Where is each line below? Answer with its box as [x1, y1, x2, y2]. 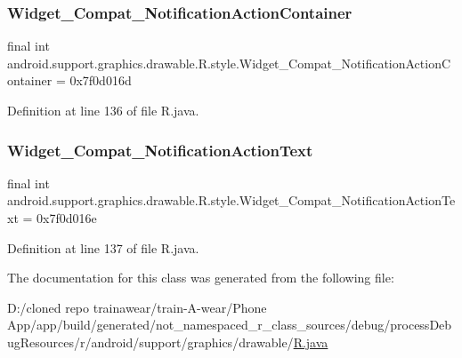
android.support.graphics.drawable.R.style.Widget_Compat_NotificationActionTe [7, 191, 456, 210]
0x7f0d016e [36, 209, 97, 227]
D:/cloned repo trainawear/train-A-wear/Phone [7, 298, 267, 316]
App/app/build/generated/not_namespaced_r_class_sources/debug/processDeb [7, 315, 452, 334]
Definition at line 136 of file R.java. [7, 101, 199, 119]
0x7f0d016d [69, 71, 132, 90]
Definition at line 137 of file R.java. [7, 238, 199, 257]
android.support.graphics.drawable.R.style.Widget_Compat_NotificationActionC [7, 53, 451, 72]
